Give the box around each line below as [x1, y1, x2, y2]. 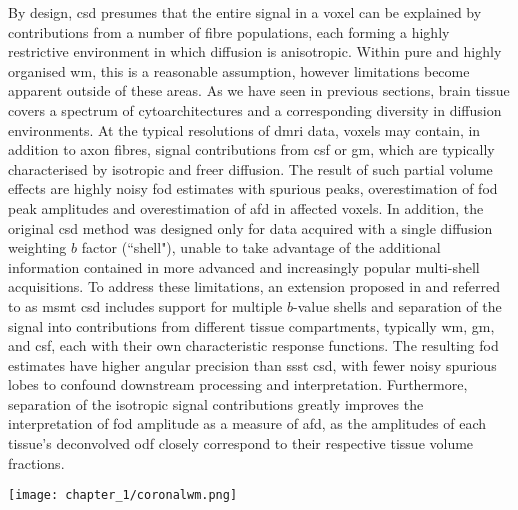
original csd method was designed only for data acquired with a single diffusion [8, 217, 493, 238]
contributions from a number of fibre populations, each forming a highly [8, 21, 450, 42]
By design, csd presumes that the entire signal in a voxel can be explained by [8, 2, 482, 22]
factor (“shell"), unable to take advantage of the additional [81, 237, 441, 258]
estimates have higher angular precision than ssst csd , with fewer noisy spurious [8, 354, 497, 375]
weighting [8, 237, 67, 258]
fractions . [8, 452, 65, 473]
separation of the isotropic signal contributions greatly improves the [8, 393, 424, 414]
